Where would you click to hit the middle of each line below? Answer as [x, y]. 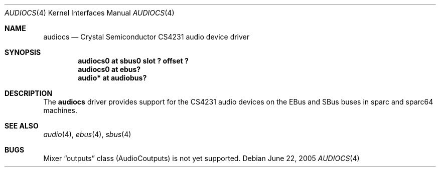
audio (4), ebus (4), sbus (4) [87, 134]
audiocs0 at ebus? [109, 69]
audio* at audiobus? [112, 78]
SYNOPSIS [23, 52]
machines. [60, 110]
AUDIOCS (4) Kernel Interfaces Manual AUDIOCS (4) [90, 13]
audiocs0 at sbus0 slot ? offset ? [133, 61]
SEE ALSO [22, 126]
